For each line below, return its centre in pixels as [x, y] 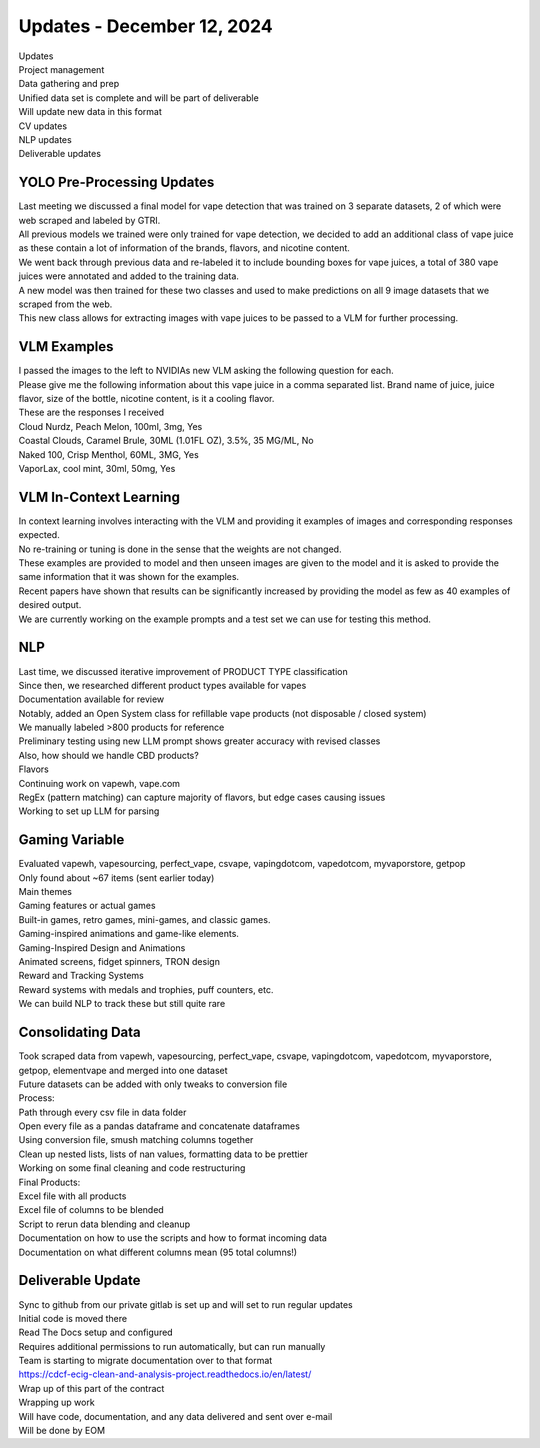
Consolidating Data [79, 1032]
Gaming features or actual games [87, 906]
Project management [61, 69]
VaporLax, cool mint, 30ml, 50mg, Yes [97, 468]
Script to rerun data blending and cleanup [104, 1224]
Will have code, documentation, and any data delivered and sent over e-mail [175, 1416]
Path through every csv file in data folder [102, 1112]
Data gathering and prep [69, 84]
